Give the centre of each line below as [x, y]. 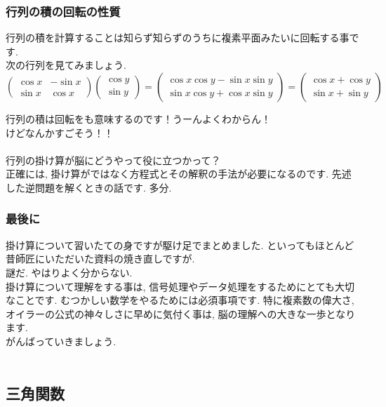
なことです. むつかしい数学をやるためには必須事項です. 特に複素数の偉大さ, [180, 300]
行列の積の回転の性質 [63, 11]
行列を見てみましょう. [75, 65]
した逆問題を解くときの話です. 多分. [89, 187]
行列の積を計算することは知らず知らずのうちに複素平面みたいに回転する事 [178, 38]
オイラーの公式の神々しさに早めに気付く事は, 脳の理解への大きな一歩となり [181, 313]
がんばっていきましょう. [61, 341]
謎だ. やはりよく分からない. [69, 272]
